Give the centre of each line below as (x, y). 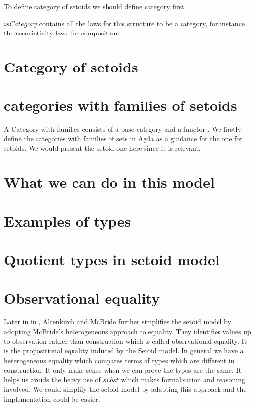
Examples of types (68, 220)
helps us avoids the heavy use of (52, 379)
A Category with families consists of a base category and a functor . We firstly (123, 129)
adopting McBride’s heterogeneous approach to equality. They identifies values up (127, 331)
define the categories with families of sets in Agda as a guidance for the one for (123, 138)
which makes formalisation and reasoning (183, 379)
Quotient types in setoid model (112, 259)
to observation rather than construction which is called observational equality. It (126, 341)
